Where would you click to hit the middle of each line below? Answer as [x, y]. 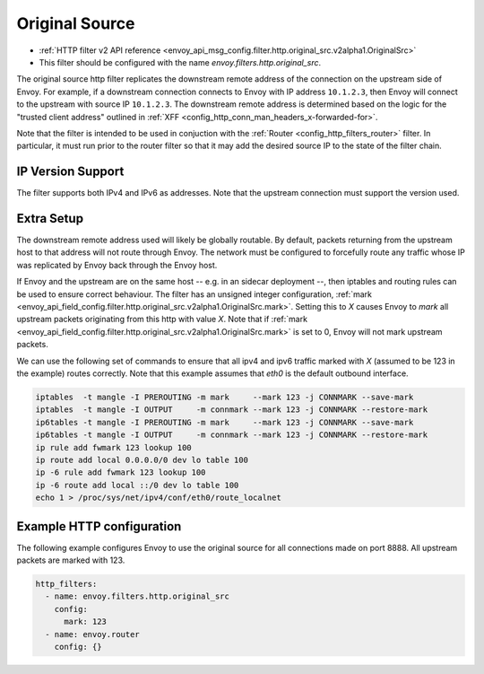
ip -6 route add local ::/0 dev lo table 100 [137, 485]
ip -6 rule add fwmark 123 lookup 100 [121, 473]
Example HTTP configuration [99, 526]
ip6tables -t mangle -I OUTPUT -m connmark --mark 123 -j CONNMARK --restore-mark [232, 435]
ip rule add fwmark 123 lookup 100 [113, 447]
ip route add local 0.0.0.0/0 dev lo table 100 [142, 460]
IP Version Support [70, 172]
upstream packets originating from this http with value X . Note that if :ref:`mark [162, 319]
